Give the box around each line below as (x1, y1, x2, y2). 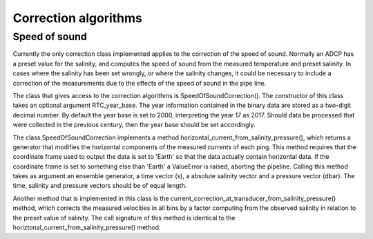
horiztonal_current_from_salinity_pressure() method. (12, 223, 162, 231)
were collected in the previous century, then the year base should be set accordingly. (12, 121, 256, 129)
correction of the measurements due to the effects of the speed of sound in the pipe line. (12, 79, 267, 87)
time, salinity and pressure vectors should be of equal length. (12, 182, 187, 190)
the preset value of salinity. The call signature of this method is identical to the (12, 213, 236, 222)
